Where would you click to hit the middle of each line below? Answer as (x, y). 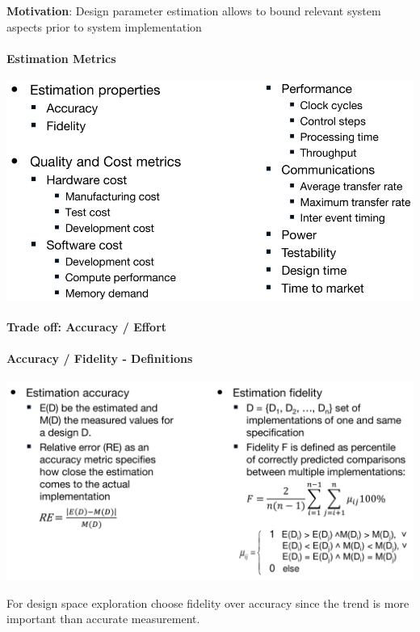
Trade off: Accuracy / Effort (87, 326)
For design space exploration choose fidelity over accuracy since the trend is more (208, 603)
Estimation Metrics (61, 58)
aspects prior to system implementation (104, 26)
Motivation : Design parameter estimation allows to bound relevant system (194, 11)
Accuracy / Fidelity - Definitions (100, 358)
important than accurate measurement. (103, 619)
